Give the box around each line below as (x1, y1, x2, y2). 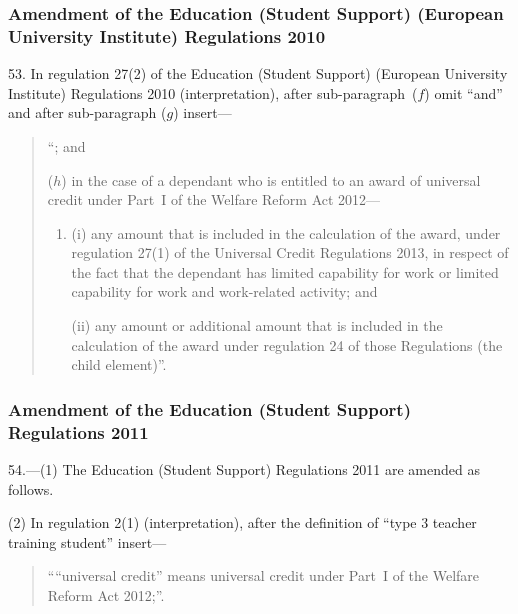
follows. (8, 478, 54, 499)
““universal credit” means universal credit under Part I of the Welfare (47, 565, 480, 586)
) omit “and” (424, 82, 503, 103)
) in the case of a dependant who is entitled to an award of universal (61, 169, 481, 190)
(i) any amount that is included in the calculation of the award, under (71, 222, 501, 243)
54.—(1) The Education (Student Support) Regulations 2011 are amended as (8, 459, 480, 479)
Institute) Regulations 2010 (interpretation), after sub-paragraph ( (8, 82, 418, 103)
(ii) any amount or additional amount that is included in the (71, 315, 443, 336)
